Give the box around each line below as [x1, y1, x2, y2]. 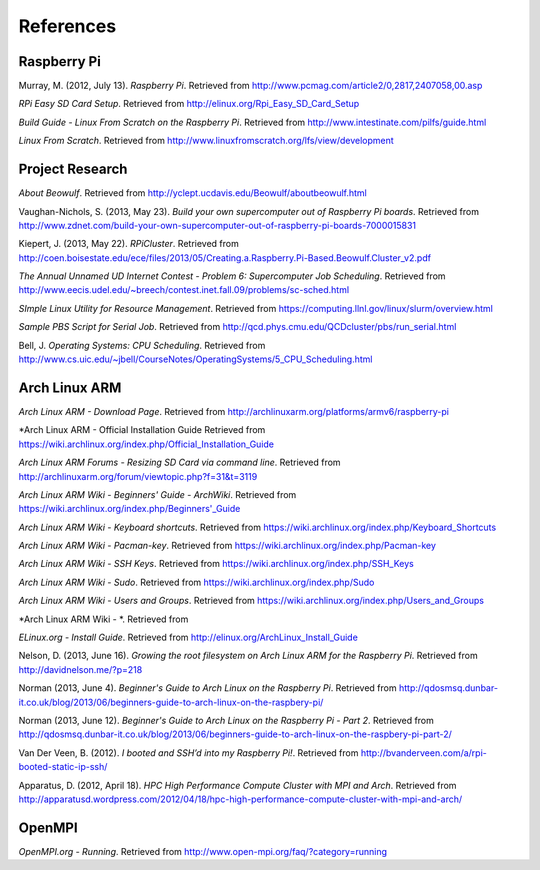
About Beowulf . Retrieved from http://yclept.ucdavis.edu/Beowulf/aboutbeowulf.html [18, 187, 367, 199]
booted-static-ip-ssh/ [18, 761, 108, 773]
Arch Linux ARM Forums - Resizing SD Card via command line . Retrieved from [18, 456, 341, 469]
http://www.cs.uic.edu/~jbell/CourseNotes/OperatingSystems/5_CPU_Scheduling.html [18, 353, 373, 365]
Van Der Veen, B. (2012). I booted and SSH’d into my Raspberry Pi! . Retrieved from [18, 746, 359, 759]
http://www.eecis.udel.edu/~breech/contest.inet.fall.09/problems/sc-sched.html [18, 284, 350, 296]
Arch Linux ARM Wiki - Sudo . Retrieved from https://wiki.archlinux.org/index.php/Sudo [18, 576, 375, 588]
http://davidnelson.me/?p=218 [18, 663, 143, 675]
